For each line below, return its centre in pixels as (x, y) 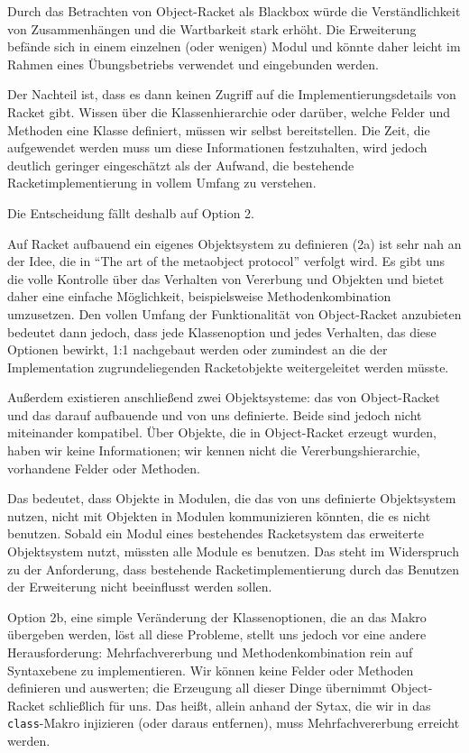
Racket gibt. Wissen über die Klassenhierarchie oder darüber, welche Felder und (229, 111)
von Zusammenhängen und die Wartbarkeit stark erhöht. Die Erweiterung (212, 28)
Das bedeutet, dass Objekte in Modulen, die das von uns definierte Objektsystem (232, 498)
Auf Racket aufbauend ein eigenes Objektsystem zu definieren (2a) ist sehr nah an (234, 243)
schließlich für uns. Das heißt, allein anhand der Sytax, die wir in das (240, 705)
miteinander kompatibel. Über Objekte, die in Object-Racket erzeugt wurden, (222, 432)
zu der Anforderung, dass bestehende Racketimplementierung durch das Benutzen (234, 569)
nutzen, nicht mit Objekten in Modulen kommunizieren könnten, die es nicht (219, 515)
